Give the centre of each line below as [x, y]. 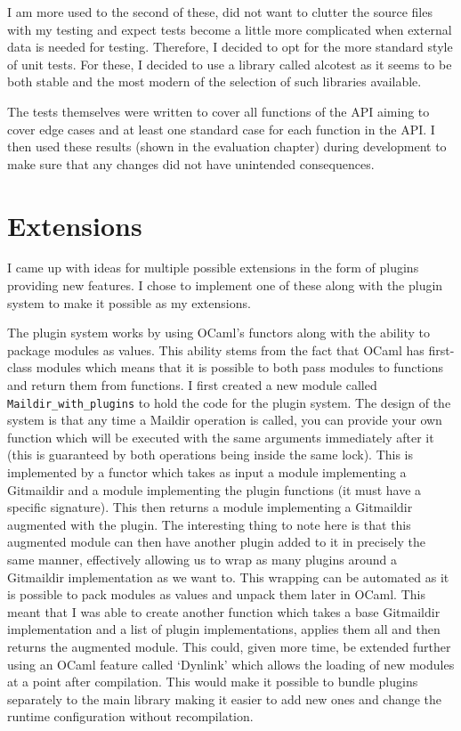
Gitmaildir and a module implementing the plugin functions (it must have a [214, 489]
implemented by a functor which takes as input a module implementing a [207, 472]
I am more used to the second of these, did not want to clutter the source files [220, 12]
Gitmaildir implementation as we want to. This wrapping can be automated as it [228, 577]
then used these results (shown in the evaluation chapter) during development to [227, 146]
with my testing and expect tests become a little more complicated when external [230, 29]
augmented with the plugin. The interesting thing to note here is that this [209, 524]
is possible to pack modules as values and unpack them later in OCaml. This [216, 594]
